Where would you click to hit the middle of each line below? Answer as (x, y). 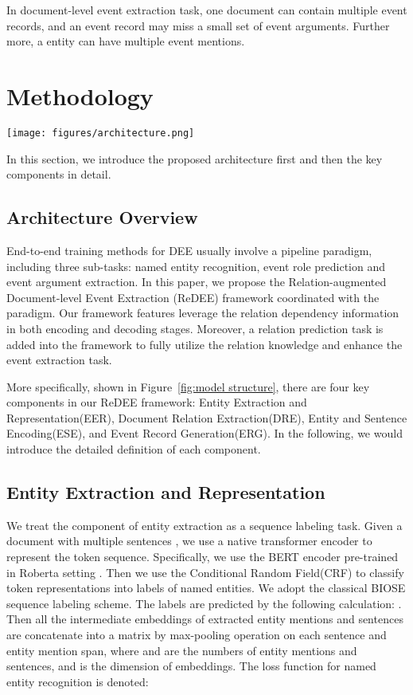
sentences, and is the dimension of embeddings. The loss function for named (191, 666)
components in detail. (59, 174)
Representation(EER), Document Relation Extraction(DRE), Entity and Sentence (207, 417)
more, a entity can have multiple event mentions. (126, 41)
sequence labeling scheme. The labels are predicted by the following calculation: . (204, 603)
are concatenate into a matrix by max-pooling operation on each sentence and (197, 635)
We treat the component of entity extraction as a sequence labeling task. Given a (205, 525)
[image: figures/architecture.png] (101, 133)
